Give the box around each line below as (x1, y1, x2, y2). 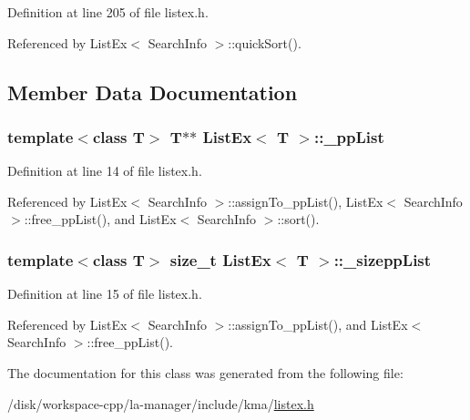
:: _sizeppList (333, 248, 432, 271)
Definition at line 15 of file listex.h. (7, 284, 202, 303)
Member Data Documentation (7, 77, 298, 106)
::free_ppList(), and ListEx (24, 210, 177, 229)
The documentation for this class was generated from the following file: (7, 363, 404, 382)
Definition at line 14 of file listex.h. (7, 161, 202, 180)
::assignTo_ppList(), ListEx (228, 191, 383, 210)
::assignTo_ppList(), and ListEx (228, 314, 408, 333)
